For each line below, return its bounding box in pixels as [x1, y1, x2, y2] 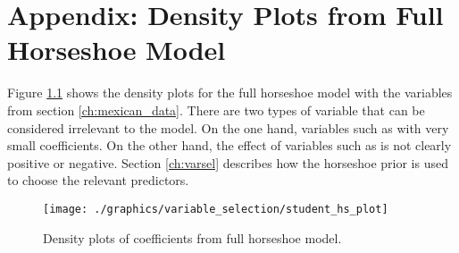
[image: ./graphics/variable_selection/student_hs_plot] [43, 202, 388, 215]
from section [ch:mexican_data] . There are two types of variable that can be [7, 100, 425, 119]
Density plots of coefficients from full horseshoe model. [43, 228, 342, 247]
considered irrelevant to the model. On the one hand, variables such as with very [7, 118, 449, 137]
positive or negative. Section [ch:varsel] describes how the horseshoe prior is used [7, 153, 448, 172]
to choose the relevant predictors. [7, 171, 189, 190]
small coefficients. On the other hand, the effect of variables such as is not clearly [7, 136, 452, 155]
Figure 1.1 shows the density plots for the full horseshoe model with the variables [7, 83, 453, 102]
